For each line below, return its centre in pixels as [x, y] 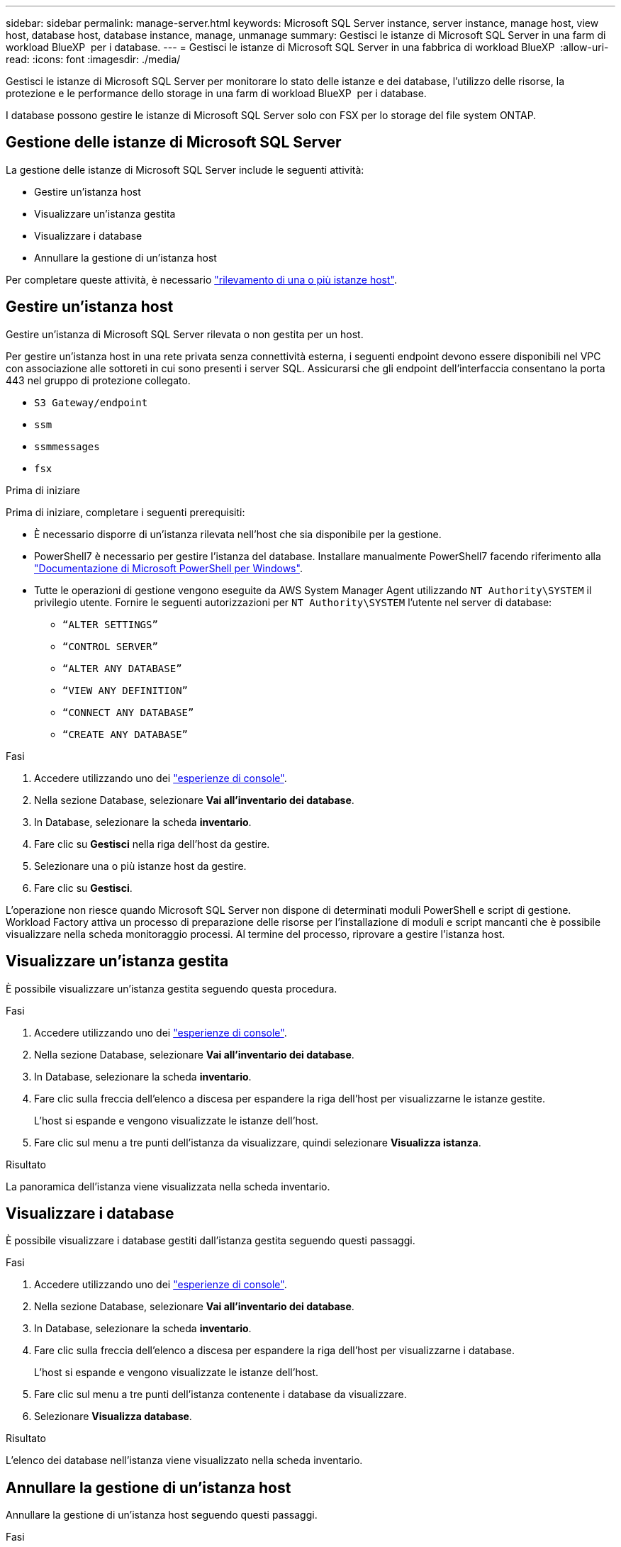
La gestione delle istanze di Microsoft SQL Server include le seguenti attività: [185, 169]
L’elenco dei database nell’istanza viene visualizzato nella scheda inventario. [184, 1461]
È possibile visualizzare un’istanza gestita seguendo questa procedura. [172, 988]
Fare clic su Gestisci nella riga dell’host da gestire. [152, 844]
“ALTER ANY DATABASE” [122, 668]
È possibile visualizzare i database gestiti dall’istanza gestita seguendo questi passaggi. [211, 1241]
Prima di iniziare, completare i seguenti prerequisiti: [125, 512]
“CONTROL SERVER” [110, 646]
